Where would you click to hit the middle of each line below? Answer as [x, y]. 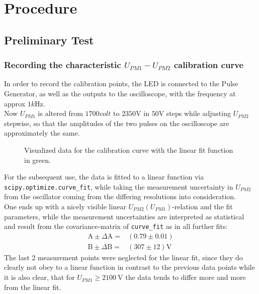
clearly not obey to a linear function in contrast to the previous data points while [129, 267]
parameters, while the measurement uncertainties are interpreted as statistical [124, 216]
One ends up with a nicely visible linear [65, 206]
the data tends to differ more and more [186, 277]
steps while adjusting [198, 113]
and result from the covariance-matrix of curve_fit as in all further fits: [116, 226]
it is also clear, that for [39, 277]
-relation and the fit [202, 206]
